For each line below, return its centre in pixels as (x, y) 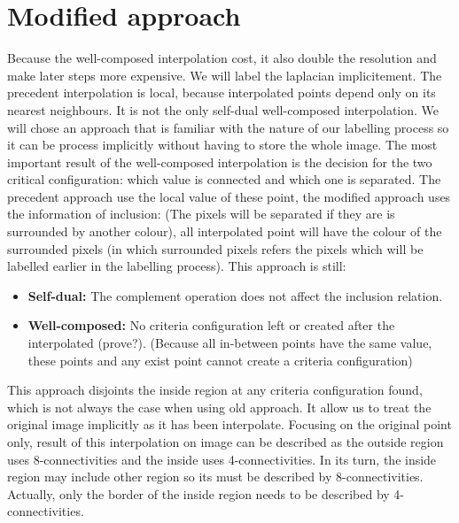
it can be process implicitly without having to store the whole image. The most (222, 145)
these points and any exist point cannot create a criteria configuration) (220, 360)
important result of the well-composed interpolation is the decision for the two (220, 162)
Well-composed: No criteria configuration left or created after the (211, 325)
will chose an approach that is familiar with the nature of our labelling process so (228, 127)
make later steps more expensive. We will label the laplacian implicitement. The (225, 75)
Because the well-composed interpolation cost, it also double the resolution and (222, 58)
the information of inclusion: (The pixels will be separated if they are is (201, 214)
